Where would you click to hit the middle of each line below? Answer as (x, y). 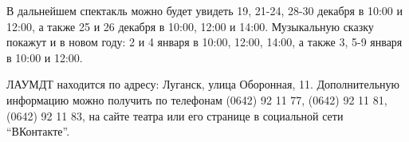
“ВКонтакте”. (38, 131)
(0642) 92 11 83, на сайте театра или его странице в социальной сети (175, 115)
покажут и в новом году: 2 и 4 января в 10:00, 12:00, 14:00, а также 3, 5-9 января (204, 42)
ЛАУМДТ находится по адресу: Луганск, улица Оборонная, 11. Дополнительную (203, 84)
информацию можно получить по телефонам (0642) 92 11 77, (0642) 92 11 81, (197, 99)
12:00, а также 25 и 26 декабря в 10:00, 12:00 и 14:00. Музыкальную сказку (190, 26)
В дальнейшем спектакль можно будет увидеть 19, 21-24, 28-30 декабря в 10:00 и (204, 10)
